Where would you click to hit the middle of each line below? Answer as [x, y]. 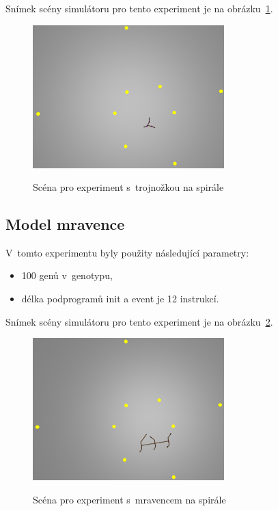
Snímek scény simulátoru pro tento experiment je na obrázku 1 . [139, 8]
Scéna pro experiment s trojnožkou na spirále [128, 187]
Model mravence [65, 224]
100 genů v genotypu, [67, 275]
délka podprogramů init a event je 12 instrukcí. [120, 299]
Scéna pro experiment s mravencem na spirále [129, 499]
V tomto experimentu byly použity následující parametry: [127, 252]
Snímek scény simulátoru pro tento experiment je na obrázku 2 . [139, 321]
